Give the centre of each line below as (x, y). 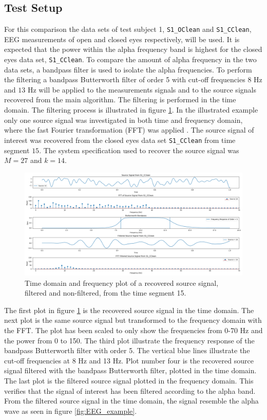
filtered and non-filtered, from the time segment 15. (106, 293)
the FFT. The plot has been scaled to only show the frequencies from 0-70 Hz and (133, 330)
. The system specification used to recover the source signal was (139, 150)
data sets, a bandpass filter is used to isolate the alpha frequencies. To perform (128, 69)
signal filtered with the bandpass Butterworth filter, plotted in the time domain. (130, 370)
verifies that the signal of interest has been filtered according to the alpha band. (130, 390)
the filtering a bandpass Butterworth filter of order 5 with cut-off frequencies (125, 79)
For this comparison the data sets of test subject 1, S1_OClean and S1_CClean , (128, 29)
